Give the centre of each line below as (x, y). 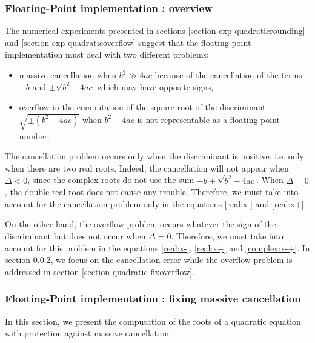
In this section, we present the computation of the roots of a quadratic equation (153, 321)
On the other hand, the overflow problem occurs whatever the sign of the (141, 224)
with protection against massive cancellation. (88, 333)
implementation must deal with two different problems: (107, 54)
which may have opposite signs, (155, 86)
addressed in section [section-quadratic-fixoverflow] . (100, 271)
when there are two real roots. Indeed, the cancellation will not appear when (147, 168)
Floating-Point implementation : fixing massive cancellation (153, 298)
